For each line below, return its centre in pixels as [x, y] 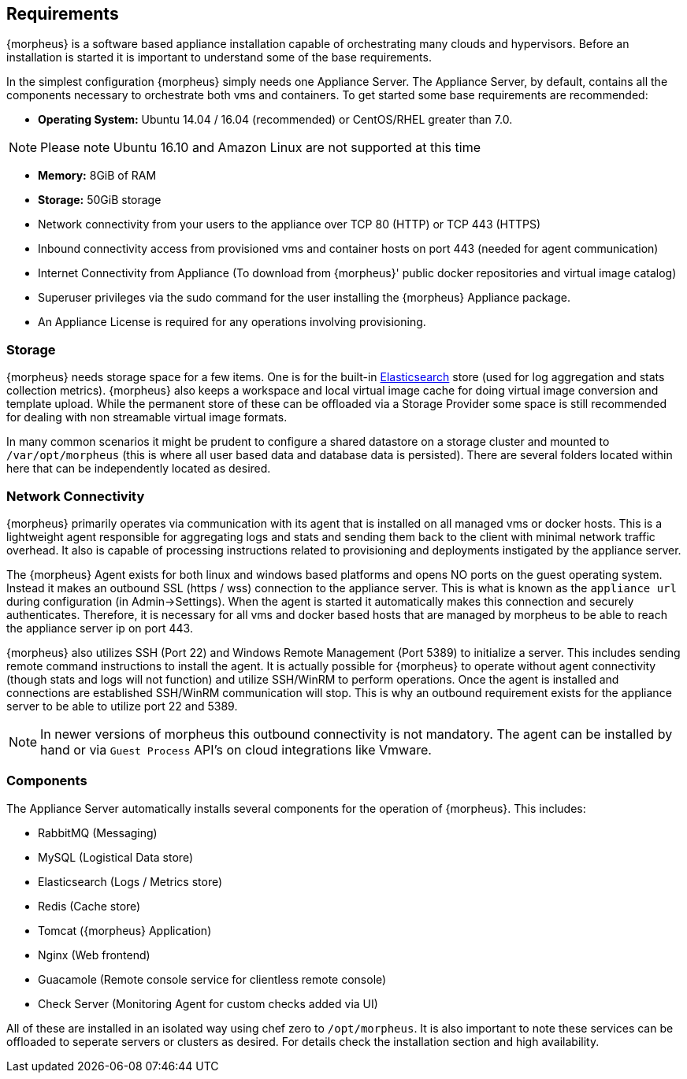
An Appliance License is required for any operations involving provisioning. [232, 322]
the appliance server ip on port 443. [100, 628]
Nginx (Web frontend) [94, 955]
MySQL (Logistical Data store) [115, 857]
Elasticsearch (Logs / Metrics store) [130, 881]
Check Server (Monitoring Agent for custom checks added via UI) [208, 1003]
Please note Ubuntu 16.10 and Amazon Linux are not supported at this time [260, 148]
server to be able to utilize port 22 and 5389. [122, 706]
